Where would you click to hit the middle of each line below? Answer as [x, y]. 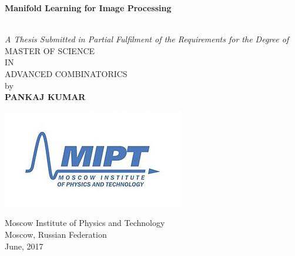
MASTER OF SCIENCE [50, 50]
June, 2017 [24, 246]
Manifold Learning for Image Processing [88, 8]
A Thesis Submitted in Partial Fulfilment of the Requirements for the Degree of [147, 39]
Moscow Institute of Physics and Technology [85, 223]
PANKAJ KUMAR [45, 97]
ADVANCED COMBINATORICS [66, 73]
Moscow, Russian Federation [56, 234]
